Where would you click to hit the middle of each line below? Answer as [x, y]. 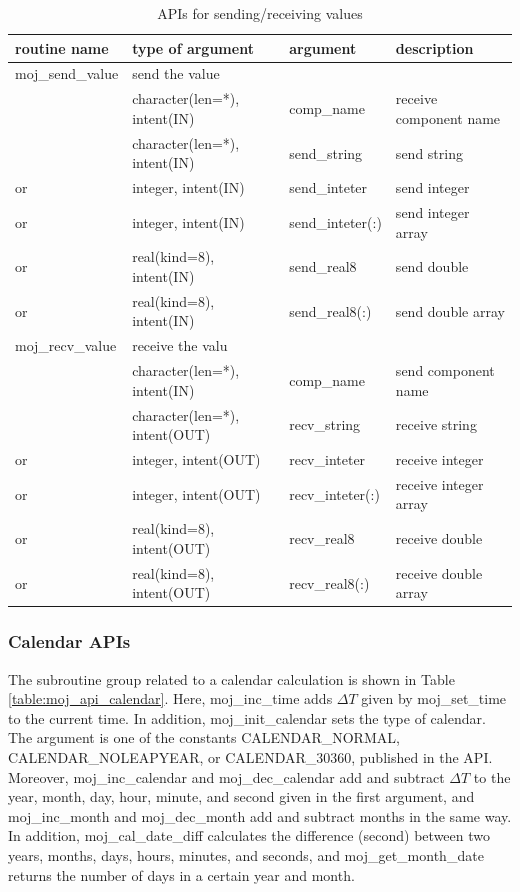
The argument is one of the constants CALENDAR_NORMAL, [204, 737]
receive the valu [180, 345]
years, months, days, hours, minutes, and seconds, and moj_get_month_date [246, 855]
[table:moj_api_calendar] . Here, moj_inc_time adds [170, 698]
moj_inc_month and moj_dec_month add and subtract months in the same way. [260, 815]
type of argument [193, 47]
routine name [62, 47]
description [434, 47]
